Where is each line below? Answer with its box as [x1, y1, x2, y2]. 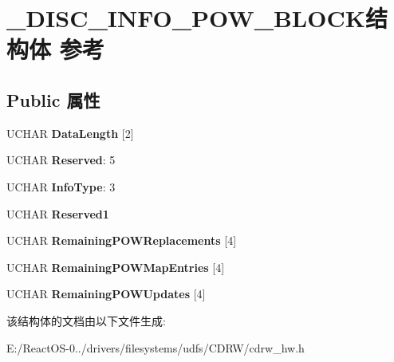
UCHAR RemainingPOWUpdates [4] [6, 285, 206, 302]
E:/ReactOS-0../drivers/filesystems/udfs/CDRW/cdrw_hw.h [6, 339, 305, 356]
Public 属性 [6, 87, 100, 112]
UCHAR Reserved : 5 [6, 151, 116, 168]
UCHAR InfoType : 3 [6, 178, 116, 195]
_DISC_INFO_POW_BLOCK [6, 2, 365, 34]
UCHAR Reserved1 [6, 205, 109, 222]
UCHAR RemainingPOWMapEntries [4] [6, 258, 225, 275]
